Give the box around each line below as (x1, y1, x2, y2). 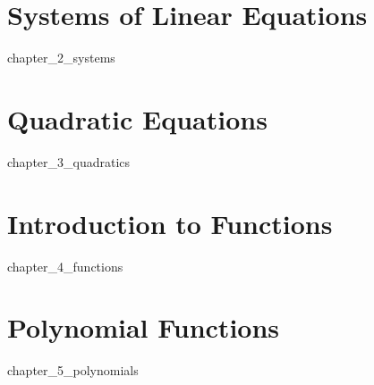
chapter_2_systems (7, 48, 115, 67)
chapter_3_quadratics (7, 152, 131, 171)
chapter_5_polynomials (7, 361, 139, 380)
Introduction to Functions (7, 205, 333, 241)
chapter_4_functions (7, 256, 123, 275)
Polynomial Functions (7, 309, 280, 346)
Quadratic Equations (7, 100, 268, 137)
